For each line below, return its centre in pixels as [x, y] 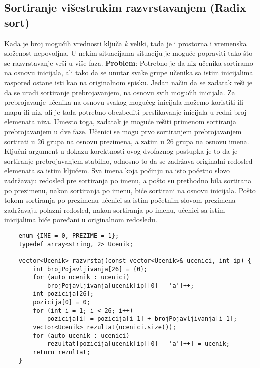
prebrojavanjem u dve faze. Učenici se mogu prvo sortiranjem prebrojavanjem [123, 131]
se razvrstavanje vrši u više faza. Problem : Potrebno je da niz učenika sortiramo [129, 63]
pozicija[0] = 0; [61, 303]
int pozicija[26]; [63, 294]
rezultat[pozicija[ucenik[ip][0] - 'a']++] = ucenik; [139, 344]
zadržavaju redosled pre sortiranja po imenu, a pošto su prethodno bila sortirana [128, 180]
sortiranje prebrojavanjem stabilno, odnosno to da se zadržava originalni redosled [128, 161]
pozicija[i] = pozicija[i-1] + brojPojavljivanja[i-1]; [142, 319]
